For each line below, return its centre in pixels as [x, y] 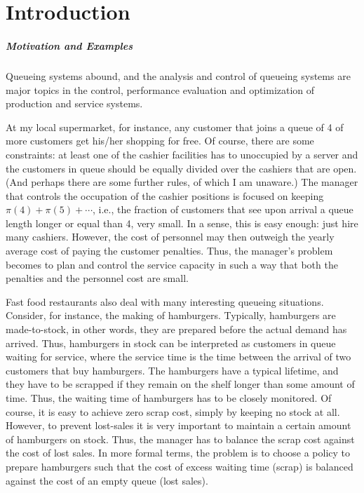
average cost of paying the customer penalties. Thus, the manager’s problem [169, 251]
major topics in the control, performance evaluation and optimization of [160, 89]
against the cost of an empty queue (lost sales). [107, 480]
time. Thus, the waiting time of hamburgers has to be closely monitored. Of [169, 398]
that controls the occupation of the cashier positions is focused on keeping [165, 195]
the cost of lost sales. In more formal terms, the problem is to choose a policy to [178, 453]
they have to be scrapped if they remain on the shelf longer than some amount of [180, 384]
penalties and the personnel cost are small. [97, 278]
